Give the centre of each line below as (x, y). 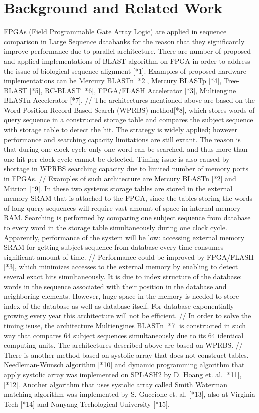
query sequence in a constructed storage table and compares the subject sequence (129, 120)
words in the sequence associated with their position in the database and (115, 286)
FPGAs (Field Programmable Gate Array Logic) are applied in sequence (115, 32)
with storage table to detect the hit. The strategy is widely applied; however (121, 130)
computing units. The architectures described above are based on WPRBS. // (123, 345)
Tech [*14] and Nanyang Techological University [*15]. (87, 404)
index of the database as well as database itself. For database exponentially (119, 306)
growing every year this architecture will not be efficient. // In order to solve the (128, 316)
